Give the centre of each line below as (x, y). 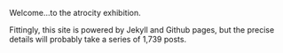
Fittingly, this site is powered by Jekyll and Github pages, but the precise (142, 30)
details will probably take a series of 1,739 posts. (98, 39)
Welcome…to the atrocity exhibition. (75, 13)
